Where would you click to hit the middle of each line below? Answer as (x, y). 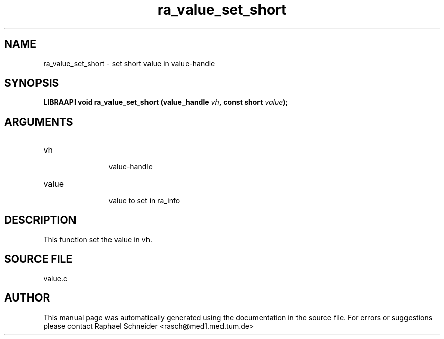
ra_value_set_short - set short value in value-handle (129, 63)
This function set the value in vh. (98, 240)
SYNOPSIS (32, 83)
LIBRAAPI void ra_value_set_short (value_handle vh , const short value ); (166, 102)
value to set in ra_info (144, 201)
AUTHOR (27, 298)
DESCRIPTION (40, 220)
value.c (55, 278)
